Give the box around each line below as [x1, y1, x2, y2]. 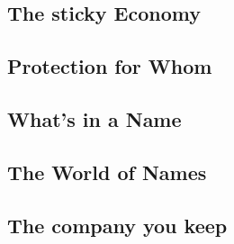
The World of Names [7, 158, 207, 185]
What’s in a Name [7, 104, 182, 132]
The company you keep [7, 211, 228, 239]
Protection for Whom [7, 52, 212, 80]
